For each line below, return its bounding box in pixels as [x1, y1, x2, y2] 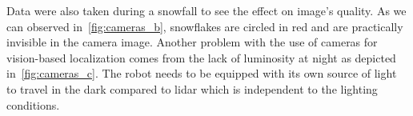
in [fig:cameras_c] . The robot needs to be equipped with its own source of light [6, 65, 397, 82]
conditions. [6, 96, 60, 113]
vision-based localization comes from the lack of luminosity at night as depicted [6, 49, 396, 66]
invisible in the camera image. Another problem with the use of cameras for [6, 34, 378, 50]
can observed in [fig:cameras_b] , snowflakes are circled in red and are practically [6, 18, 403, 34]
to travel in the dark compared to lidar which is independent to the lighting [6, 80, 378, 97]
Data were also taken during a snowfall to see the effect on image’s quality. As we [6, 2, 407, 18]
